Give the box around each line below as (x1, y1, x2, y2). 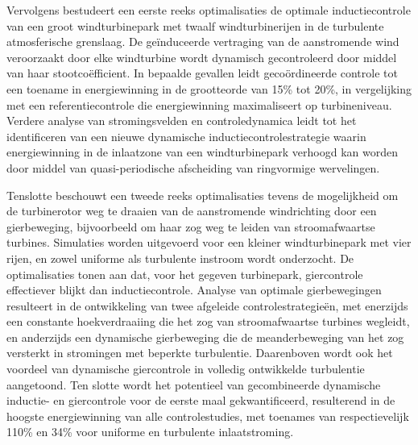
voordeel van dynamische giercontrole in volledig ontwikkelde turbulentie (6, 360, 365, 377)
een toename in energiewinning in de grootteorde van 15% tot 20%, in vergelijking (6, 80, 412, 97)
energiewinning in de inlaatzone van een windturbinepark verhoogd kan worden (6, 143, 398, 160)
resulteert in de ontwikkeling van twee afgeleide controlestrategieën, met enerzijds (6, 297, 408, 314)
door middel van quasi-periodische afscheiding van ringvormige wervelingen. (6, 159, 380, 176)
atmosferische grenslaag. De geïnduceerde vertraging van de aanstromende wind (6, 33, 399, 50)
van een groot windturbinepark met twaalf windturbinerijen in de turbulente (6, 17, 384, 34)
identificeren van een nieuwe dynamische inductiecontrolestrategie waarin (6, 127, 366, 144)
